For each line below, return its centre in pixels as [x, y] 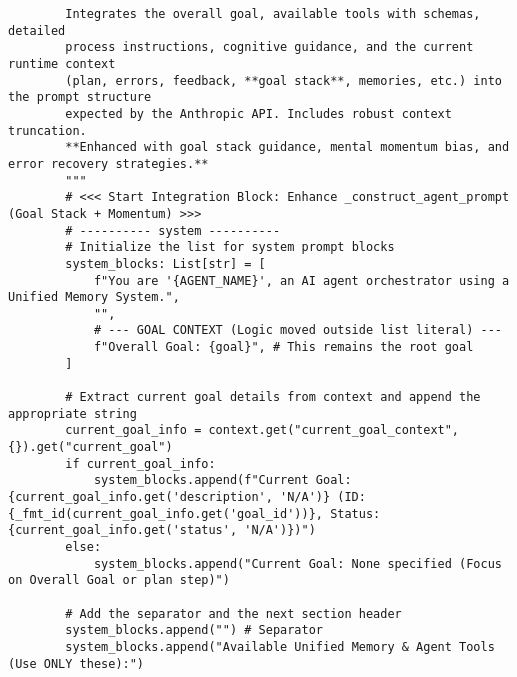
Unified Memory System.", [94, 297]
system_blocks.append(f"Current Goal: [222, 480]
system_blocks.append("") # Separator [194, 630]
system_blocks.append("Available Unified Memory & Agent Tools [280, 646]
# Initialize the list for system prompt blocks [230, 247]
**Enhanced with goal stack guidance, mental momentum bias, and [287, 147]
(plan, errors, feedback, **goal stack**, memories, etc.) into [283, 80]
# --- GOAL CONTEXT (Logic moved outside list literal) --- [297, 330]
